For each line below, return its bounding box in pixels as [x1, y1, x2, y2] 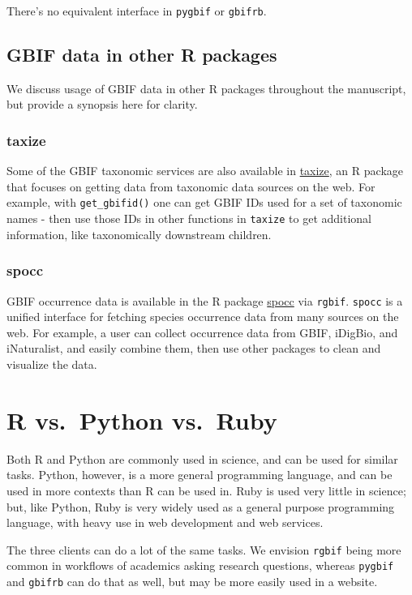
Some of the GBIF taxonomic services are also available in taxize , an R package [6, 162, 403, 179]
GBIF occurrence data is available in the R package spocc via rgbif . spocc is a [6, 292, 403, 309]
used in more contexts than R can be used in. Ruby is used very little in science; [6, 482, 406, 499]
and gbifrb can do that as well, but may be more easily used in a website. [6, 573, 378, 590]
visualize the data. [6, 356, 97, 373]
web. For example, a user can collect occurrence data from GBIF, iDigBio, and [6, 323, 398, 340]
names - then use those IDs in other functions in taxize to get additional [6, 210, 371, 227]
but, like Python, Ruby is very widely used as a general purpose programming [6, 498, 395, 515]
